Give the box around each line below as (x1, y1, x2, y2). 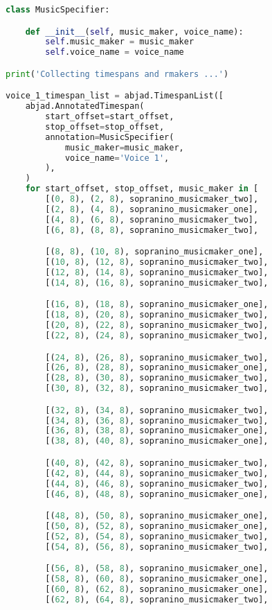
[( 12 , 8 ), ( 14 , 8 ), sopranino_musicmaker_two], (45, 268, 269, 277)
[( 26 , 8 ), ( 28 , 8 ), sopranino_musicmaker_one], (45, 363, 269, 373)
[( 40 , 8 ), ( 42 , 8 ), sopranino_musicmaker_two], (45, 458, 269, 468)
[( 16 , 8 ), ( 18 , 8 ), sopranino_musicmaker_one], (45, 299, 269, 310)
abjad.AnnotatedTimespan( (25, 101, 145, 112)
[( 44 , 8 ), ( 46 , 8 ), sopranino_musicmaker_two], (45, 478, 269, 489)
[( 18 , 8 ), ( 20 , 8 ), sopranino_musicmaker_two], (45, 310, 269, 320)
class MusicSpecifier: (6, 5, 110, 15)
